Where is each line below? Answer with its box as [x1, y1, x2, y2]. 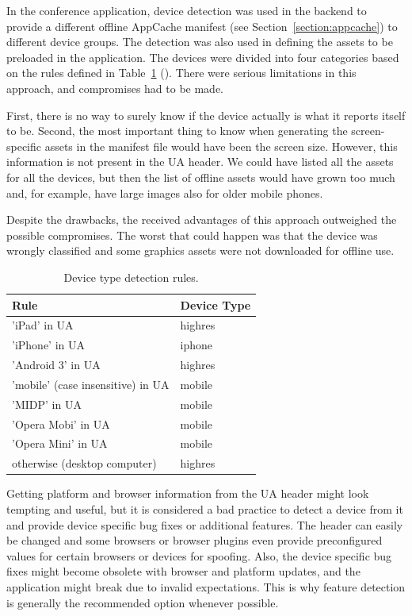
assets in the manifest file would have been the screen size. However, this [44, 137, 398, 154]
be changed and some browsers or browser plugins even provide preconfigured [6, 532, 383, 549]
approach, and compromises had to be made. [6, 79, 224, 96]
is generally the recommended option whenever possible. [6, 594, 279, 610]
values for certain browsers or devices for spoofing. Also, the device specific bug [6, 547, 392, 564]
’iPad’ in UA [12, 317, 74, 333]
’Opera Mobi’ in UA [12, 415, 110, 432]
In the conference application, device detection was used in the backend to [6, 2, 367, 18]
